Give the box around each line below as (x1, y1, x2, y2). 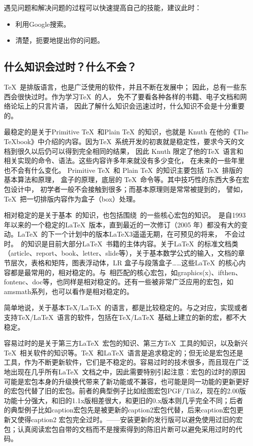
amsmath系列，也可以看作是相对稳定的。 (4, 286, 134, 296)
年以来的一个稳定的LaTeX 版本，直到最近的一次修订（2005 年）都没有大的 (4, 219, 241, 229)
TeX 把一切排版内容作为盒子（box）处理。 (4, 193, 140, 204)
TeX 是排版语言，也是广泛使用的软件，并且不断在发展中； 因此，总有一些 (4, 81, 240, 92)
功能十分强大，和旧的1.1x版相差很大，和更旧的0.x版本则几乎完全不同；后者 (4, 395, 243, 405)
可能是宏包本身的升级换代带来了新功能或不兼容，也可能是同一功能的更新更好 (4, 376, 249, 386)
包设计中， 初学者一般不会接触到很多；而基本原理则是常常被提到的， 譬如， (4, 184, 247, 194)
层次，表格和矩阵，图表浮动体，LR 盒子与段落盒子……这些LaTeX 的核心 (10, 258, 239, 268)
